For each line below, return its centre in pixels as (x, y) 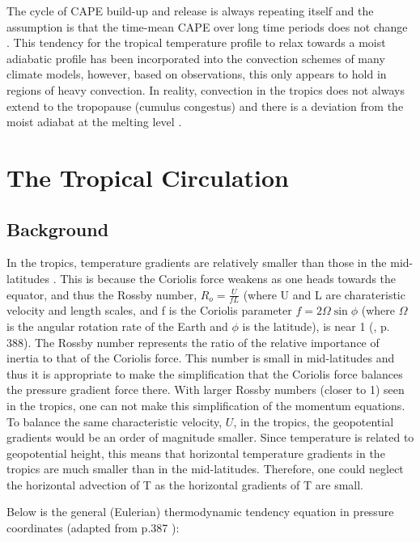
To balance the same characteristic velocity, (115, 421)
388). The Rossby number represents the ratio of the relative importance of (193, 342)
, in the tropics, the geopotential (314, 421)
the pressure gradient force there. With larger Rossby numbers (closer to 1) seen (206, 390)
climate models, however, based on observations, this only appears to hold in (197, 74)
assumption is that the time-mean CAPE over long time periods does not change (207, 26)
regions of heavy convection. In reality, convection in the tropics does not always (206, 89)
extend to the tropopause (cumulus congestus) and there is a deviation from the (205, 106)
